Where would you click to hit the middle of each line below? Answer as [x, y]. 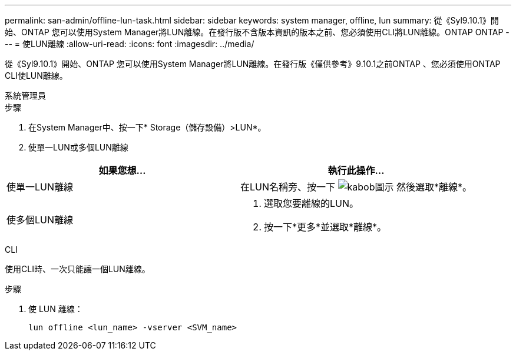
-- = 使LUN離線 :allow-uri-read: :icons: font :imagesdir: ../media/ [130, 44]
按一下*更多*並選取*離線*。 [325, 227]
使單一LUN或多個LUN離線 [78, 147]
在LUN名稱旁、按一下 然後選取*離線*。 [356, 187]
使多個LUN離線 [40, 220]
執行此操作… [356, 170]
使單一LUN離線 [40, 187]
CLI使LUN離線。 [36, 76]
